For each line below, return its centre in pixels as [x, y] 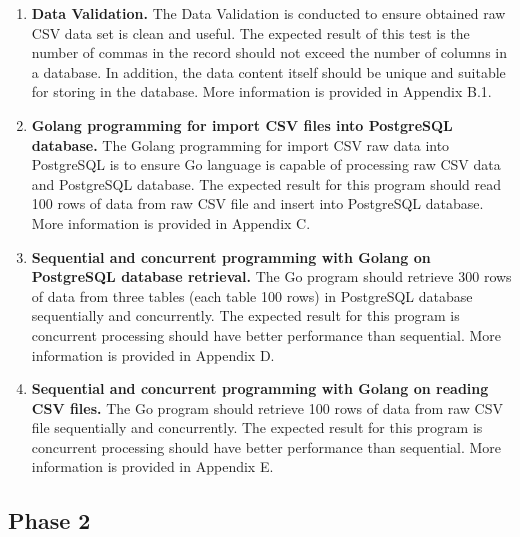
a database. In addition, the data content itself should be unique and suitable [268, 71]
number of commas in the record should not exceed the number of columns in [269, 52]
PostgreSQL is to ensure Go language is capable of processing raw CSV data [266, 164]
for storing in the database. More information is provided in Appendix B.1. [261, 91]
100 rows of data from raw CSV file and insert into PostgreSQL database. [257, 203]
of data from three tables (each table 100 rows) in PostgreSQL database [252, 295]
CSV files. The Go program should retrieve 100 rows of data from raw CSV [267, 407]
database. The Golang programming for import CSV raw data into [240, 144]
